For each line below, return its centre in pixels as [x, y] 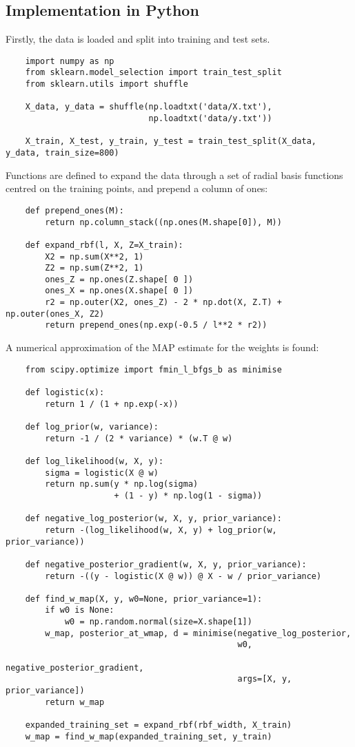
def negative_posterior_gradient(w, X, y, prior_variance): [166, 564]
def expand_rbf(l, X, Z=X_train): [104, 245]
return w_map [75, 702]
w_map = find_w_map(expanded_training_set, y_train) [149, 736]
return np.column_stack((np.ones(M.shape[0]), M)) [163, 222]
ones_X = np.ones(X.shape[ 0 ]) [119, 291]
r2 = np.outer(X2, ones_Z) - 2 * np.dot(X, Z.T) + [163, 303]
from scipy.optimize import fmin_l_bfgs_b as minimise [153, 369]
